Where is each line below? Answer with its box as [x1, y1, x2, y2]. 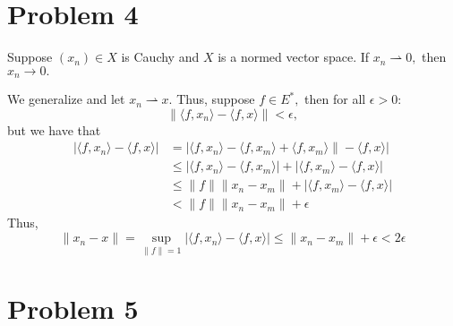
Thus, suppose [176, 90, 255, 108]
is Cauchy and [121, 47, 200, 66]
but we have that [7, 120, 101, 139]
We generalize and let [7, 90, 125, 108]
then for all [304, 90, 366, 108]
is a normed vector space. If [218, 47, 370, 66]
